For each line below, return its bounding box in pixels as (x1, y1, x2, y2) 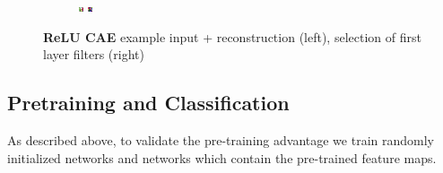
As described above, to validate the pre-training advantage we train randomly (7, 130, 434, 149)
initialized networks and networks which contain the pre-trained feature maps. (7, 148, 437, 167)
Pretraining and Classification (7, 89, 290, 117)
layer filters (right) (43, 45, 144, 64)
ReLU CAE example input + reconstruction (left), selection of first (43, 27, 421, 46)
